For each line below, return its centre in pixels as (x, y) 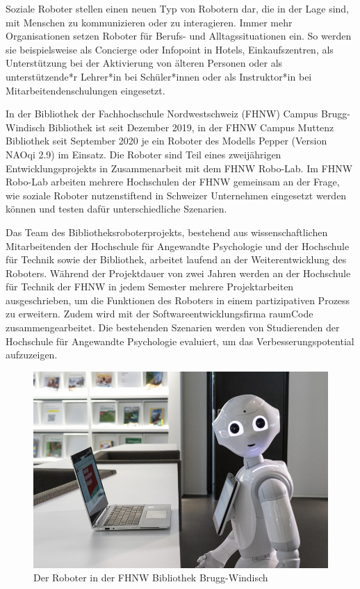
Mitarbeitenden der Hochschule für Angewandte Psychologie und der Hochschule (178, 246)
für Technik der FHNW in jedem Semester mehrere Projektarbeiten (150, 287)
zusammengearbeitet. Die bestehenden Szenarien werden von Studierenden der (173, 327)
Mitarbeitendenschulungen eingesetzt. (85, 90)
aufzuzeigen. (32, 355)
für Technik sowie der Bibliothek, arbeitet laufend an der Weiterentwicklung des (176, 259)
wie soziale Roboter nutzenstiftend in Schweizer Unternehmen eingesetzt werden (176, 195)
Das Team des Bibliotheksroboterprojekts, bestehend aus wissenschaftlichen (167, 232)
